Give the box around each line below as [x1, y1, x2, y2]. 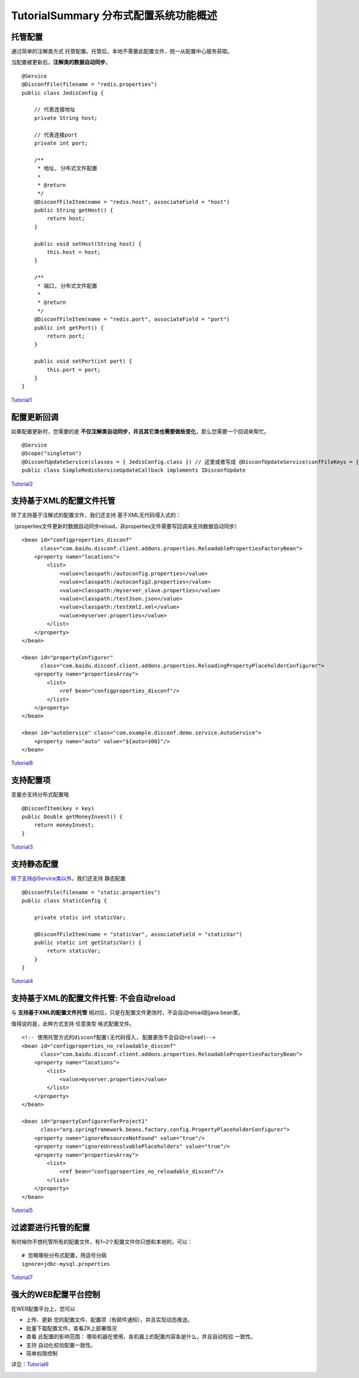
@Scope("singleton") [22, 450, 82, 457]
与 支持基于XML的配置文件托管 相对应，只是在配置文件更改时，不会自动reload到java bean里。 [11, 1009, 244, 1016]
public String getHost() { [34, 207, 114, 214]
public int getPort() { [34, 324, 104, 331]
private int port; [34, 140, 89, 146]
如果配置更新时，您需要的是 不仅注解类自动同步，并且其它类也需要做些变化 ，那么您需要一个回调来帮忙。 [11, 427, 269, 435]
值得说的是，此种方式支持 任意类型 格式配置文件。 [11, 1020, 135, 1027]
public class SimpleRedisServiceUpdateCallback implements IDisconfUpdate [22, 467, 246, 474]
